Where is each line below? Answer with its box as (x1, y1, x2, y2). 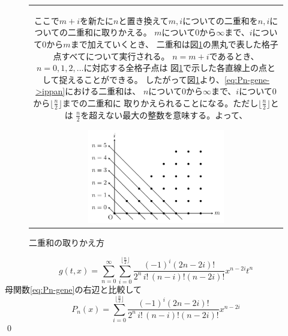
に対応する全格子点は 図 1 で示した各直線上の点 (83, 61, 268, 74)
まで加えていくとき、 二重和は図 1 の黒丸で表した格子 (70, 37, 278, 50)
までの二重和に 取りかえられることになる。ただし (62, 96, 259, 109)
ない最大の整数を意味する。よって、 (106, 108, 248, 121)
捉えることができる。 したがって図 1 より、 (59, 73, 224, 85)
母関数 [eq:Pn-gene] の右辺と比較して (5, 283, 142, 295)
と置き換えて (118, 14, 169, 26)
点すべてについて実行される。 (53, 49, 170, 62)
